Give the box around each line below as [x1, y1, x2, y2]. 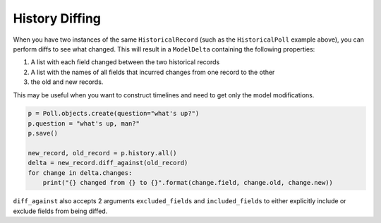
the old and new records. [30, 78, 104, 86]
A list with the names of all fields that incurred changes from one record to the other [30, 68, 275, 76]
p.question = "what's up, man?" [28, 119, 140, 127]
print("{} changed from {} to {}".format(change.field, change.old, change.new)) [42, 179, 333, 187]
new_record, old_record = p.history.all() [28, 149, 177, 157]
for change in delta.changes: [28, 169, 133, 176]
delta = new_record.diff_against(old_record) [28, 159, 188, 167]
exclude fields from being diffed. [13, 207, 108, 215]
